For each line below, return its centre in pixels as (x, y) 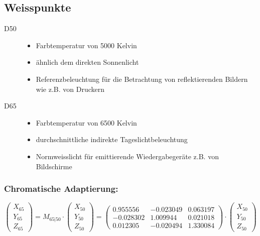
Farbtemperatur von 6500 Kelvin (86, 122)
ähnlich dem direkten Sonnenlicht (87, 62)
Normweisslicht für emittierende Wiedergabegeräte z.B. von (127, 156)
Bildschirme (54, 166)
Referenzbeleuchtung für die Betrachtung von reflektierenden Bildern (142, 79)
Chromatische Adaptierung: (61, 189)
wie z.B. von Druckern (70, 89)
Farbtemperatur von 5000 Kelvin (86, 45)
